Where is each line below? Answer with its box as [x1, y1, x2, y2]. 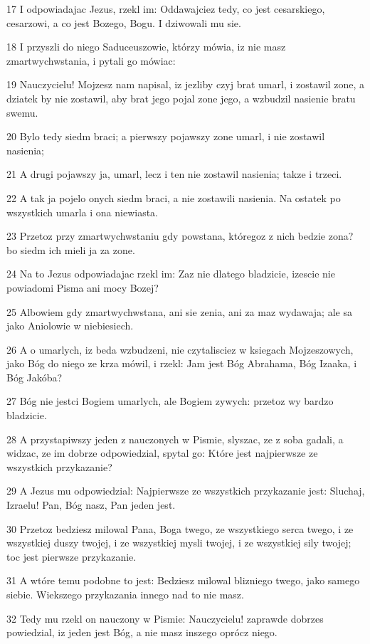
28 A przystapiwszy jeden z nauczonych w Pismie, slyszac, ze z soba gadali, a [6, 431, 344, 446]
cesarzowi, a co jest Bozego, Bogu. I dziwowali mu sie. [6, 15, 241, 30]
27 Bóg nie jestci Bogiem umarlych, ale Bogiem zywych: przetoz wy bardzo [6, 394, 334, 408]
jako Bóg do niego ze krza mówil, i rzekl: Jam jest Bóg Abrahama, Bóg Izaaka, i [6, 356, 357, 371]
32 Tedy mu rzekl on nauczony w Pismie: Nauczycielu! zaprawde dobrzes [6, 611, 324, 625]
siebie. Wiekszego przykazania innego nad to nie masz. [6, 587, 244, 601]
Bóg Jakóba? [6, 369, 63, 384]
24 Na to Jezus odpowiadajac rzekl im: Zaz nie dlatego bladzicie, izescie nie [6, 266, 335, 281]
